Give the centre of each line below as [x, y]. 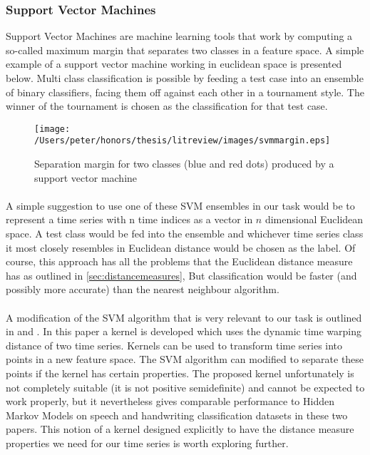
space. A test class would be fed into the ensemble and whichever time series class [185, 234]
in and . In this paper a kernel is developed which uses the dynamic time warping [184, 331]
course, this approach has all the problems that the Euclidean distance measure [179, 261]
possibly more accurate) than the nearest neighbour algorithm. [143, 289]
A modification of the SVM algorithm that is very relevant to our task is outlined [184, 317]
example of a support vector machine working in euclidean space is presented [174, 64]
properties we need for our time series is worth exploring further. [147, 443]
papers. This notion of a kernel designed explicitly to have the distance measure [180, 429]
